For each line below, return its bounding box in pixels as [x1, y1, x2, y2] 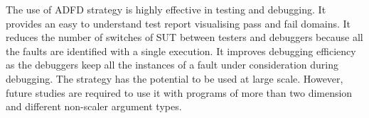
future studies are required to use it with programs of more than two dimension [6, 85, 353, 100]
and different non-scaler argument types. [6, 99, 182, 114]
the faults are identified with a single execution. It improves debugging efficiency [6, 43, 356, 58]
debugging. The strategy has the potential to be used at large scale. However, [6, 71, 343, 85]
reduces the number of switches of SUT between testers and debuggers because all [6, 30, 363, 45]
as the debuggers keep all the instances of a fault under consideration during [6, 57, 339, 72]
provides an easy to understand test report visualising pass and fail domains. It [6, 16, 351, 30]
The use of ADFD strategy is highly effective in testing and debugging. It [6, 2, 326, 16]
